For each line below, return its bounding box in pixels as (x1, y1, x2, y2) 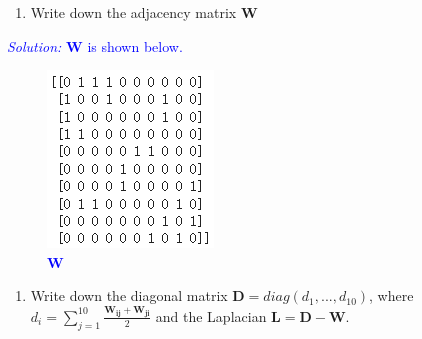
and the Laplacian (155, 305, 267, 326)
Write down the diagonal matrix (30, 285, 228, 306)
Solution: (7, 35, 62, 56)
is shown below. (87, 35, 183, 56)
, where (369, 285, 414, 306)
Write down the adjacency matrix (30, 2, 237, 22)
